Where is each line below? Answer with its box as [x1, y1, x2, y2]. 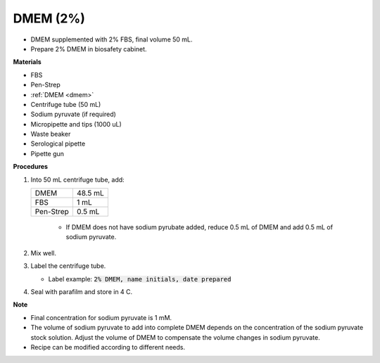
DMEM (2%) [13, 11, 86, 26]
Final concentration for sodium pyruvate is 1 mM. [30, 313, 172, 321]
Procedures [13, 163, 49, 171]
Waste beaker [30, 130, 71, 139]
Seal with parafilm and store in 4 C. [30, 287, 133, 295]
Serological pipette [30, 139, 86, 148]
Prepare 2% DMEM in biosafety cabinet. [30, 44, 147, 53]
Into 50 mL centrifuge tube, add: [30, 175, 125, 184]
